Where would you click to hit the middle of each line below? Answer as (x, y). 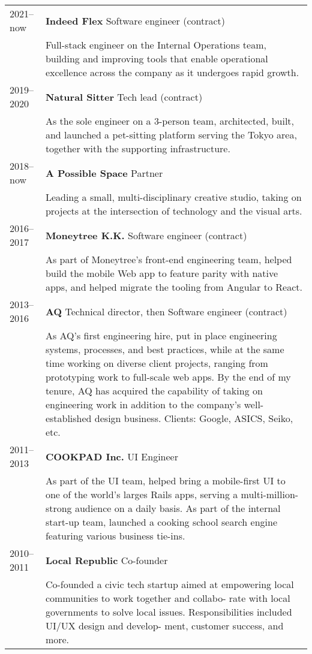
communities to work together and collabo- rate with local (168, 598)
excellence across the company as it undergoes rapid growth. (172, 72)
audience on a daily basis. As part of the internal (178, 508)
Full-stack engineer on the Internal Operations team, (156, 45)
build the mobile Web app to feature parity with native (162, 273)
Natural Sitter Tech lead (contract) (124, 97)
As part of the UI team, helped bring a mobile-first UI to (165, 480)
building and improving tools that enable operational (157, 58)
